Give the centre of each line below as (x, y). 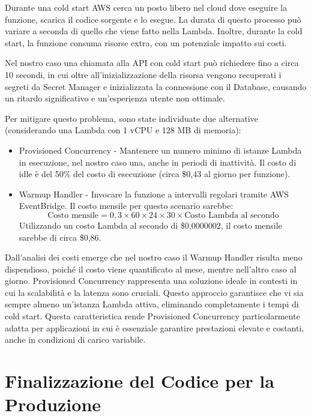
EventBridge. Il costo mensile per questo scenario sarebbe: (126, 206)
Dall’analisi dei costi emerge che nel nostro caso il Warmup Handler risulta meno (154, 257)
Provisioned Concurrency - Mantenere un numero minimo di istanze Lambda (160, 150)
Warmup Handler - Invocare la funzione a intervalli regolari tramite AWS (154, 194)
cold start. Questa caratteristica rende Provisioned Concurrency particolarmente (152, 316)
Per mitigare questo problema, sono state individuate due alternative (131, 118)
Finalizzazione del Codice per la (140, 381)
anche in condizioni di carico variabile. (75, 339)
